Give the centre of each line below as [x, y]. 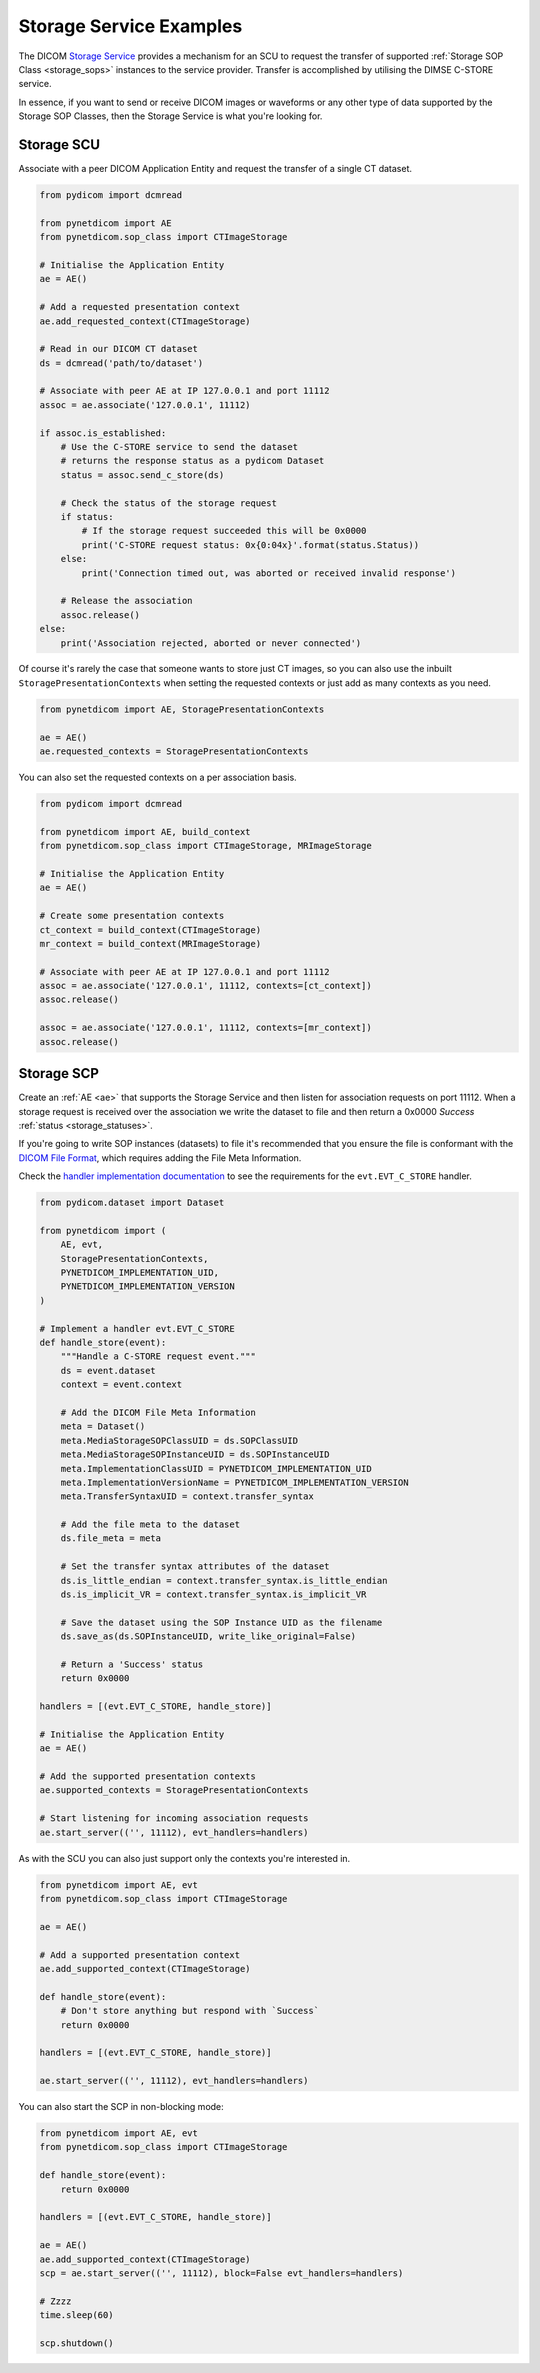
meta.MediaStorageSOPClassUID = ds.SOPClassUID [179, 1440]
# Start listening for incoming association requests [174, 1818]
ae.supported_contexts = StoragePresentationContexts [174, 1790]
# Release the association [127, 601]
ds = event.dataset [108, 1370]
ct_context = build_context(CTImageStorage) [150, 929]
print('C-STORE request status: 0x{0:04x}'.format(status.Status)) [250, 544]
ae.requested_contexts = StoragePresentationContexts [174, 751]
